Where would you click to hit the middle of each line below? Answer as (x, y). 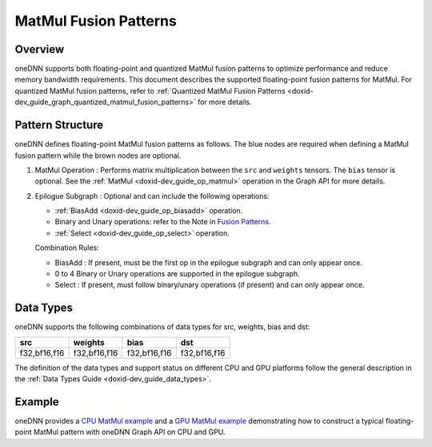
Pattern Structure (59, 125)
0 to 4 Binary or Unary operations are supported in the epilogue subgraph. (177, 274)
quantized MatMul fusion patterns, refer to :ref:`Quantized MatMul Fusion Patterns (150, 91)
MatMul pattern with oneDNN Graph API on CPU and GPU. (129, 432)
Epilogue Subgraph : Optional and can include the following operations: (152, 195)
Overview (40, 49)
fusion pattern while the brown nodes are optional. (98, 155)
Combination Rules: (67, 248)
